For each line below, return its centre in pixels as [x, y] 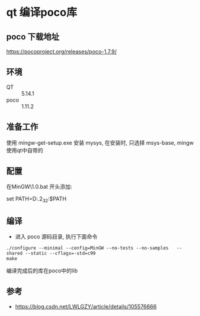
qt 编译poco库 [42, 12]
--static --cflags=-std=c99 [60, 254]
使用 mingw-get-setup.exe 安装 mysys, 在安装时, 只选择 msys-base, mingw [100, 142]
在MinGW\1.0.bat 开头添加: [39, 187]
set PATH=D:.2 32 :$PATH [37, 199]
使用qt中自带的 [25, 150]
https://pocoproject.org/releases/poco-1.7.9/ [62, 51]
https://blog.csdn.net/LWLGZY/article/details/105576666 [86, 306]
